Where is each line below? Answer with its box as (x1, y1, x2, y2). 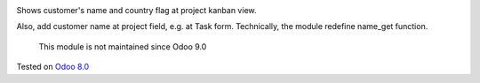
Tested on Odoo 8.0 (16, 62, 90, 72)
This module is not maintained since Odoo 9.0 (38, 41, 207, 52)
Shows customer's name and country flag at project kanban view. (16, 5, 257, 15)
